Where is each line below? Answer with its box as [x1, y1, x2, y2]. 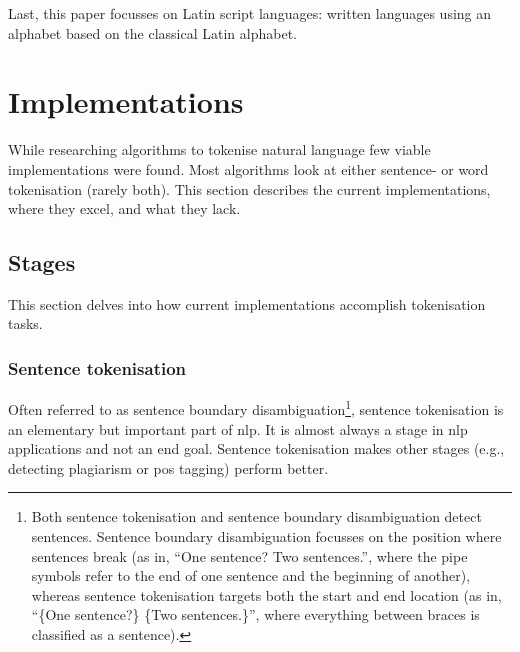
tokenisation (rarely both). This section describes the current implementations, [8, 178, 491, 199]
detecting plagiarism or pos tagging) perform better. [8, 457, 329, 478]
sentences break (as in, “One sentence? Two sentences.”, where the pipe [31, 545, 468, 566]
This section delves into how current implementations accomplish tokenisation [8, 293, 486, 314]
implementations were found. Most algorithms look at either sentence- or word [8, 158, 489, 179]
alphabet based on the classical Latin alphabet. [8, 22, 298, 43]
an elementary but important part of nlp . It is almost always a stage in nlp [8, 418, 468, 439]
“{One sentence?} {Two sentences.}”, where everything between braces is [31, 604, 480, 625]
